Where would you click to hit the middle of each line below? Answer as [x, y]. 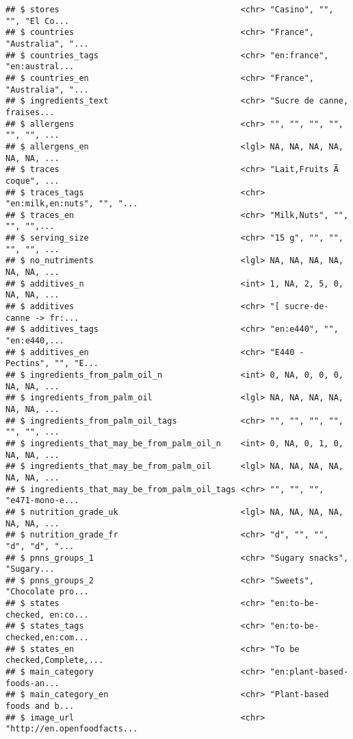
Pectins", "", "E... [52, 364]
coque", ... [32, 181]
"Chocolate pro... [47, 592]
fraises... [30, 112]
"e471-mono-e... [42, 501]
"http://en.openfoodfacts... [72, 729]
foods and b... [40, 706]
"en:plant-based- [309, 672]
